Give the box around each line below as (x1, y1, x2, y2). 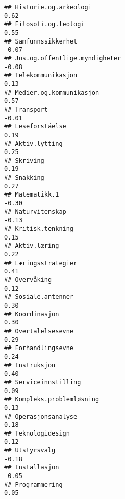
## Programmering (4, 481, 63, 488)
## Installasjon (4, 464, 59, 471)
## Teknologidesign (4, 429, 70, 437)
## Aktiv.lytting (4, 140, 63, 147)
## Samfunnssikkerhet (4, 37, 78, 45)
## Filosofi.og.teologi (4, 20, 85, 28)
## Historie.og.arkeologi (4, 4, 92, 11)
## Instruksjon (4, 361, 56, 369)
